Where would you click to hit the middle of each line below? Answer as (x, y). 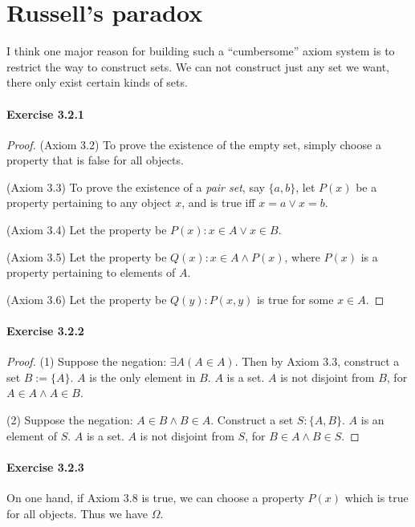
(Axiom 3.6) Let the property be (87, 299)
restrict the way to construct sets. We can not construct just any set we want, (198, 66)
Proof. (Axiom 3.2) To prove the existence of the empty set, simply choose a (194, 144)
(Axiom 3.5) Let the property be (87, 256)
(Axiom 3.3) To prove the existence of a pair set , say (136, 186)
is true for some (295, 299)
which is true (376, 498)
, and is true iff (218, 203)
